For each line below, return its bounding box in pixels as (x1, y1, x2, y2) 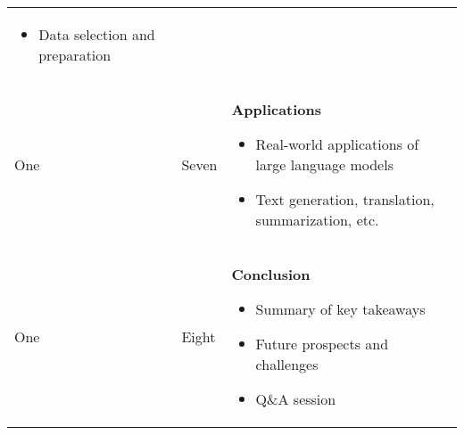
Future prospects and (255, 333, 389, 354)
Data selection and (38, 24, 155, 45)
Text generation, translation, (255, 189, 435, 209)
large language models (255, 154, 394, 175)
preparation (38, 45, 112, 65)
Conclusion (231, 264, 311, 284)
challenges (255, 354, 319, 374)
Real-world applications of (255, 134, 419, 154)
